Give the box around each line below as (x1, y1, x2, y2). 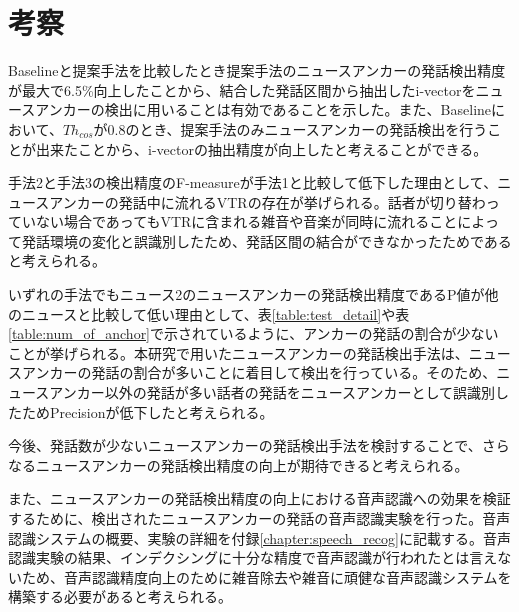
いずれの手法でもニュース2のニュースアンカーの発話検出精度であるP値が (8, 284, 485, 305)
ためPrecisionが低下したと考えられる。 (21, 401, 274, 422)
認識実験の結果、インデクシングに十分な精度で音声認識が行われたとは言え (8, 547, 498, 568)
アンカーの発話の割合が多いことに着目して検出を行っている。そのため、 (21, 362, 497, 383)
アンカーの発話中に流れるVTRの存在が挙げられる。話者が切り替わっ (49, 191, 500, 212)
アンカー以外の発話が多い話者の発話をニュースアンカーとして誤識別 (49, 382, 496, 403)
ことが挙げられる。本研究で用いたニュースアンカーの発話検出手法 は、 (8, 342, 469, 363)
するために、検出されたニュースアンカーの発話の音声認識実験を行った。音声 (8, 508, 511, 528)
